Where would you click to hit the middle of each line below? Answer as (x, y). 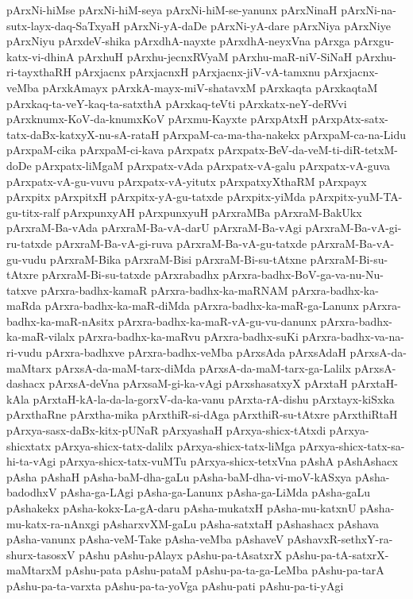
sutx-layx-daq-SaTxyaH (64, 25)
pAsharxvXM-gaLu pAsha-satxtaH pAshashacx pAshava (241, 523)
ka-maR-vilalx (41, 336)
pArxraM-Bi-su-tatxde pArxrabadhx (130, 274)
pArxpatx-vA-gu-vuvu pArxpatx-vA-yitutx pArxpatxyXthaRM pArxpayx (187, 181)
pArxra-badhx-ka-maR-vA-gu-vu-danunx (217, 321)
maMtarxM (34, 570)
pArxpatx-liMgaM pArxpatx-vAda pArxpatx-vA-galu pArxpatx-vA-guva (213, 165)
